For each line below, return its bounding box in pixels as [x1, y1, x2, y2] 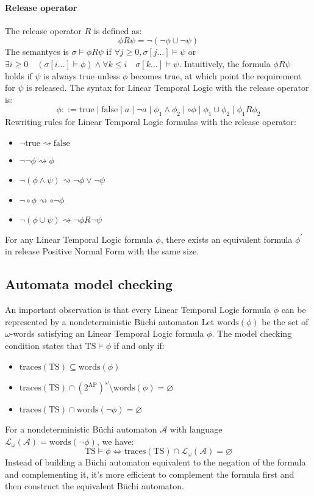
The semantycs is [5, 45, 69, 58]
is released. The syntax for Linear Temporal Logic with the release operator [26, 81, 309, 94]
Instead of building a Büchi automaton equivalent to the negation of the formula [5, 456, 306, 469]
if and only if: [113, 339, 165, 351]
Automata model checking [5, 275, 173, 293]
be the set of [262, 315, 309, 328]
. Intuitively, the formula [179, 57, 271, 70]
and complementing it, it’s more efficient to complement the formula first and [5, 467, 294, 480]
